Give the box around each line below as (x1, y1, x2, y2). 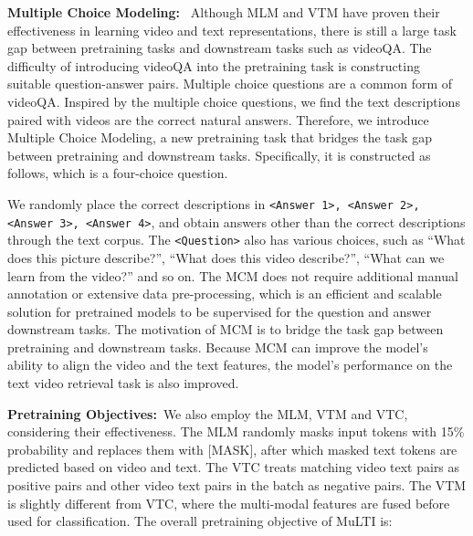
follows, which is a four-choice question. (7, 163, 228, 183)
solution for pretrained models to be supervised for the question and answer (7, 301, 432, 321)
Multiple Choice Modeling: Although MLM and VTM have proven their (7, 3, 440, 21)
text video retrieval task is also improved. (7, 373, 239, 393)
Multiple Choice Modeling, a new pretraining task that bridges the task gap (7, 128, 433, 147)
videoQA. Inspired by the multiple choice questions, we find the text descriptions (7, 91, 460, 110)
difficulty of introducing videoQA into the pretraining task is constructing (7, 56, 420, 75)
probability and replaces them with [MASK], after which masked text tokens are (7, 439, 457, 458)
